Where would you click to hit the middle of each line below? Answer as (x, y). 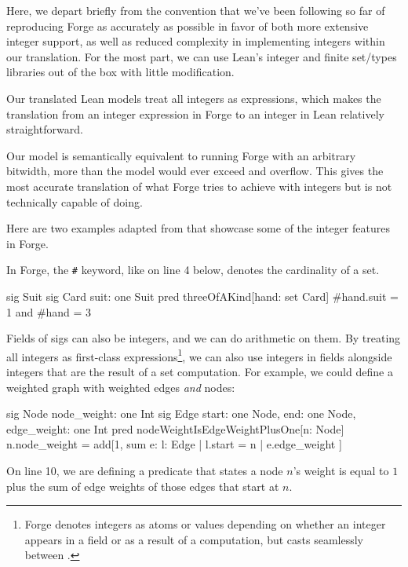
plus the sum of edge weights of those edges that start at (143, 486)
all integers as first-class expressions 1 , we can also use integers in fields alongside (199, 355)
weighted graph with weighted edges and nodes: (121, 387)
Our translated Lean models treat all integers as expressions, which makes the (194, 98)
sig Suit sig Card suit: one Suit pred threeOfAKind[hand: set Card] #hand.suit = (202, 296)
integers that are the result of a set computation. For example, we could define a (200, 371)
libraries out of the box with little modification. (120, 72)
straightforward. (45, 129)
